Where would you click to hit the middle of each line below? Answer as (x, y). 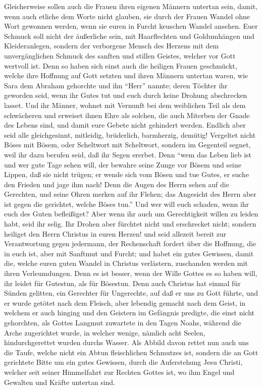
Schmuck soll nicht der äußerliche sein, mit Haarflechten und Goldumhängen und (129, 36)
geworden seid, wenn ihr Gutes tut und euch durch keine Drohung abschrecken (126, 95)
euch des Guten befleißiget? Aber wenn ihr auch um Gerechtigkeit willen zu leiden (131, 214)
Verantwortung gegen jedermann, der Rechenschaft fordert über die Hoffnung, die (130, 243)
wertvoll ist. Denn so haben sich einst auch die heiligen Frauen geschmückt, (121, 65)
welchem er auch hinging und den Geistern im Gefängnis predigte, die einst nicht (129, 313)
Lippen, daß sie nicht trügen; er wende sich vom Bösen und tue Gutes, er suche (127, 174)
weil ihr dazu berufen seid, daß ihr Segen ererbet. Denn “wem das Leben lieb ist (128, 154)
